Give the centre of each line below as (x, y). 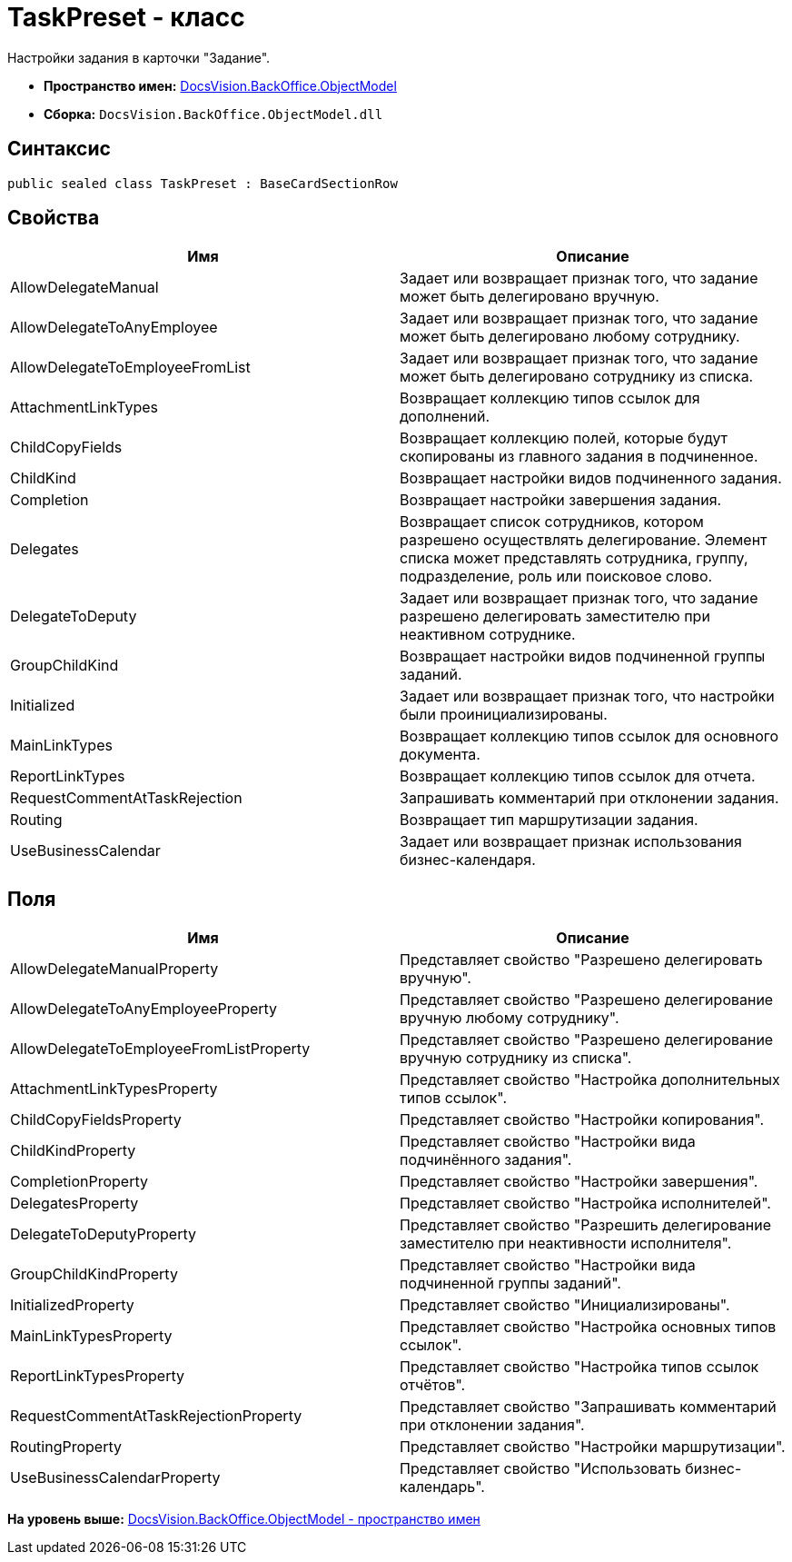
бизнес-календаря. (468, 860)
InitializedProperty (72, 1305)
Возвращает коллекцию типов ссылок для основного (589, 736)
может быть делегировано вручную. (530, 297)
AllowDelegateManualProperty (114, 969)
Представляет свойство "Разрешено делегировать (581, 960)
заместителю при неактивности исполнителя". (566, 1244)
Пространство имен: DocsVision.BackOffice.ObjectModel (220, 85)
